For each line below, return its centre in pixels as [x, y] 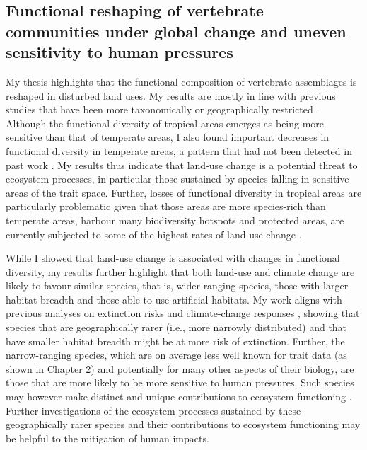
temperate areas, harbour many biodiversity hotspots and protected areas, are [175, 220]
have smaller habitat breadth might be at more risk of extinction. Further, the [175, 341]
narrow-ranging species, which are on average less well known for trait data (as [176, 355]
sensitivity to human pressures [120, 52]
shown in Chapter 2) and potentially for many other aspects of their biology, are [180, 368]
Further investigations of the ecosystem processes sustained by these [153, 410]
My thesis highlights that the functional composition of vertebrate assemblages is [181, 81]
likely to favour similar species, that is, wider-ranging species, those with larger [177, 285]
